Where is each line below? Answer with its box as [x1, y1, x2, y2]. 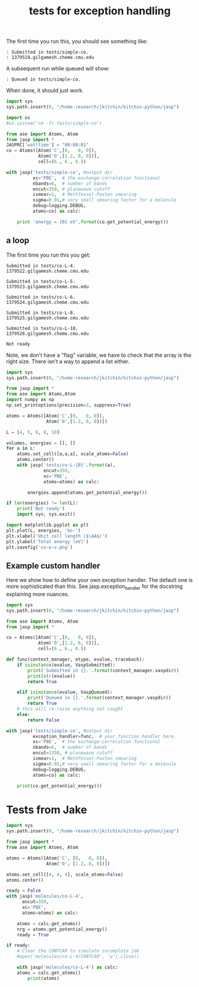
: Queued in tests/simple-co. [6, 76, 81, 83]
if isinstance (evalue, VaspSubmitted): [17, 662, 116, 668]
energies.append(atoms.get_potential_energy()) [27, 490, 147, 496]
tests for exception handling [29, 4, 171, 18]
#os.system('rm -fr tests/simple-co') [6, 120, 102, 126]
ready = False [6, 888, 42, 894]
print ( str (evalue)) [27, 673, 76, 679]
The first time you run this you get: [6, 251, 91, 259]
